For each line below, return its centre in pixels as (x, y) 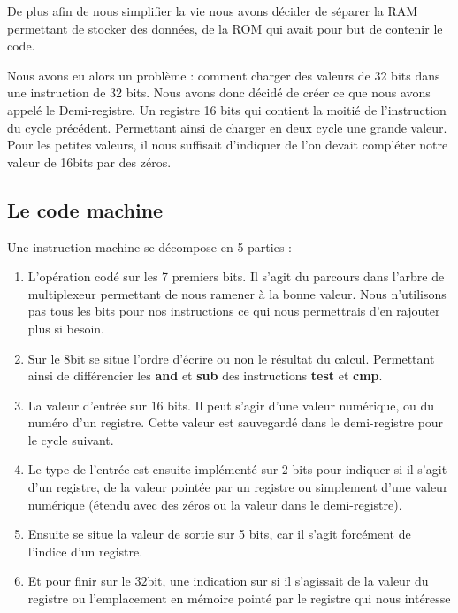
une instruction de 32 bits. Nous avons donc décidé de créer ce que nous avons (219, 92)
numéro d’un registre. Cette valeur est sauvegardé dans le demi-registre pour (236, 422)
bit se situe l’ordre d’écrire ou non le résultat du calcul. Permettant (252, 358)
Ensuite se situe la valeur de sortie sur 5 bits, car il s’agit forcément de (219, 534)
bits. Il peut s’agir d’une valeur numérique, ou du (301, 405)
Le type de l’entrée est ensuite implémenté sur (153, 469)
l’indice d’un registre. (85, 551)
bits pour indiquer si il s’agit (370, 469)
